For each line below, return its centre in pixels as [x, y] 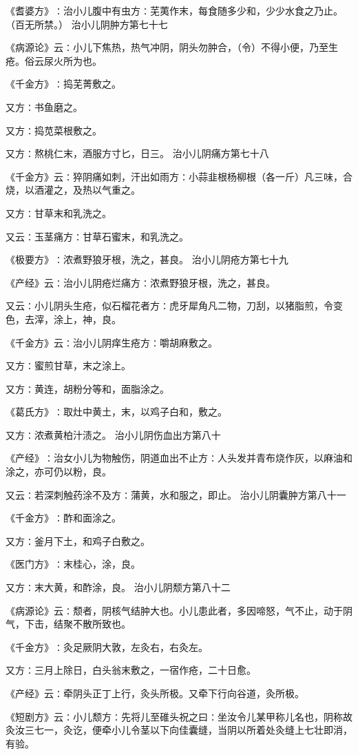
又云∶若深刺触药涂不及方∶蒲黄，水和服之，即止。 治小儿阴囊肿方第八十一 [176, 494]
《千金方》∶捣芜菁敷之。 [63, 84]
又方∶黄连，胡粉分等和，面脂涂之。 [87, 388]
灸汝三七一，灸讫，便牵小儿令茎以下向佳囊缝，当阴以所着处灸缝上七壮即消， [179, 730]
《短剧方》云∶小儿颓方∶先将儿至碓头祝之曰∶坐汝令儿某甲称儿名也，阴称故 [179, 716]
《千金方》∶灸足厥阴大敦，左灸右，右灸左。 [107, 647]
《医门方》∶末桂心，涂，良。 [73, 564]
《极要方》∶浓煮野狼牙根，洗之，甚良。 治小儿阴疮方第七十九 [147, 259]
